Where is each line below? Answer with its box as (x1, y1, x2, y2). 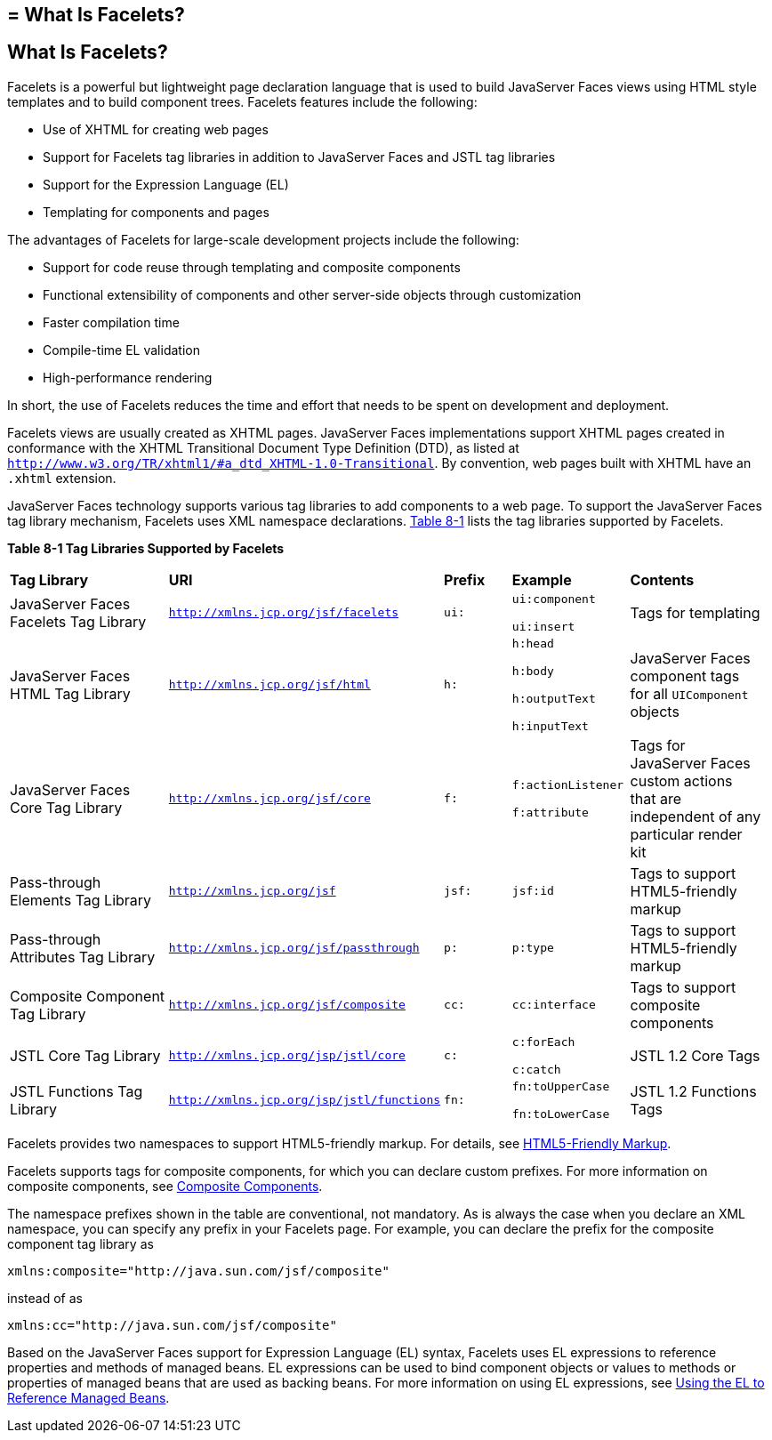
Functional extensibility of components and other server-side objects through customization (43, 286, 582, 302)
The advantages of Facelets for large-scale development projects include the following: (7, 231, 519, 247)
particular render (630, 825, 743, 843)
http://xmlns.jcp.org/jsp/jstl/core (168, 1049, 406, 1063)
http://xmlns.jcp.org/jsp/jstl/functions (168, 1093, 441, 1107)
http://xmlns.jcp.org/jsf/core (168, 792, 371, 806)
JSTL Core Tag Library (10, 1046, 161, 1065)
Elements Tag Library (10, 890, 152, 909)
